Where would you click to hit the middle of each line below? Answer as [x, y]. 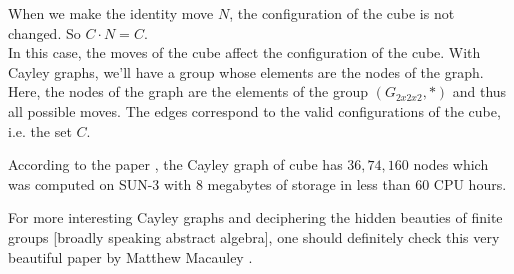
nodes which [451, 164]
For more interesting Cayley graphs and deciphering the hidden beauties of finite [255, 217]
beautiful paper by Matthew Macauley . [130, 256]
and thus [479, 91]
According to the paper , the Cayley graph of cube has [175, 164]
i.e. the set [40, 130]
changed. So [44, 32]
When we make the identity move [111, 13]
